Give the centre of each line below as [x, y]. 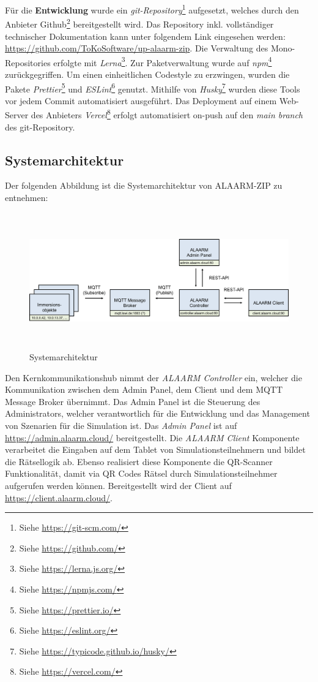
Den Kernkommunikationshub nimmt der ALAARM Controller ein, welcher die [153, 377]
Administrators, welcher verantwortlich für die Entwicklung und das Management [157, 413]
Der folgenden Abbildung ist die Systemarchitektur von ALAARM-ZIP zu [144, 185]
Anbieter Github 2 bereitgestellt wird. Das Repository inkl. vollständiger [139, 23]
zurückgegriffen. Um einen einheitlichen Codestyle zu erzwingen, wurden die [147, 74]
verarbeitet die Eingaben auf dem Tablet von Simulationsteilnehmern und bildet [155, 449]
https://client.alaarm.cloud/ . [59, 497]
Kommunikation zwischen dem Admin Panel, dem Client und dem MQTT [144, 389]
